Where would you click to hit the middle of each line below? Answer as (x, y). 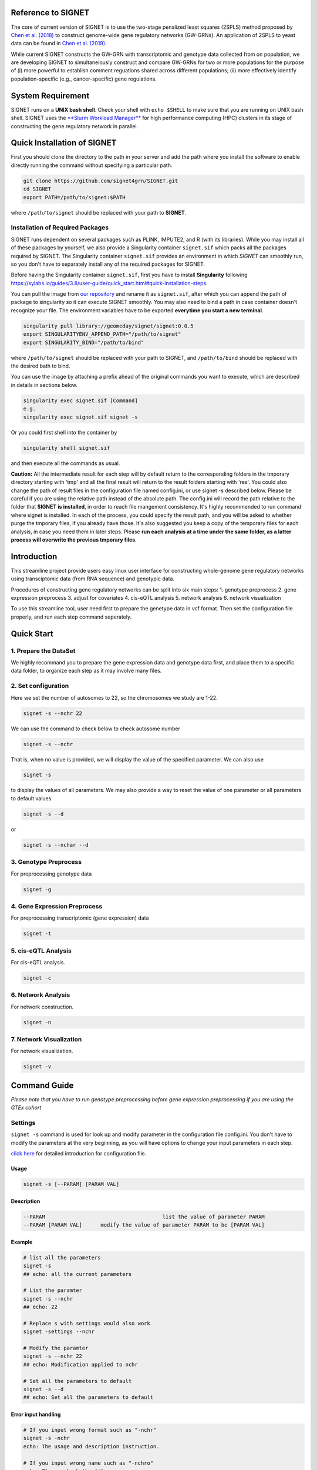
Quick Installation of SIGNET (64, 143)
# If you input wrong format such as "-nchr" (90, 1430)
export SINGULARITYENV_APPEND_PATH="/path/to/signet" (102, 334)
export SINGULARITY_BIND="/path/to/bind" (84, 342)
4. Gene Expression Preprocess (57, 906)
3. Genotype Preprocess (46, 862)
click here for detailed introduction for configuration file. (79, 1154)
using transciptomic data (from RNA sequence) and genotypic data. (93, 579)
